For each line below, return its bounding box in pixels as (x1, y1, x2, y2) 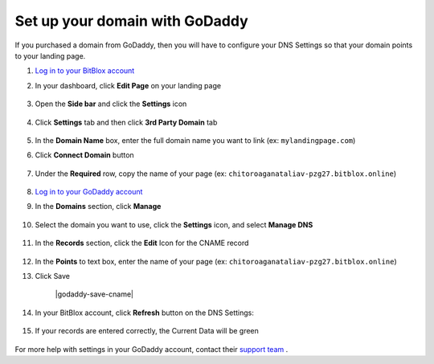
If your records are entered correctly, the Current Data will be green (35, 326, 259, 336)
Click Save (35, 272, 71, 281)
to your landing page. (14, 51, 86, 60)
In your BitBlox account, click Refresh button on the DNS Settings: (35, 308, 255, 317)
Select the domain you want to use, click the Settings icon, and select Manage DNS (35, 219, 313, 229)
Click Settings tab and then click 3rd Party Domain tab (35, 117, 218, 127)
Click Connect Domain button (35, 150, 134, 160)
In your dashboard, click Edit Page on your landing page (35, 80, 221, 90)
